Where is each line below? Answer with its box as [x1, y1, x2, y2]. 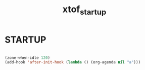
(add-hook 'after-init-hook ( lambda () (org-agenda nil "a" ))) [5, 60, 141, 65]
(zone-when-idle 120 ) [5, 55, 51, 60]
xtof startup [62, 4, 107, 17]
